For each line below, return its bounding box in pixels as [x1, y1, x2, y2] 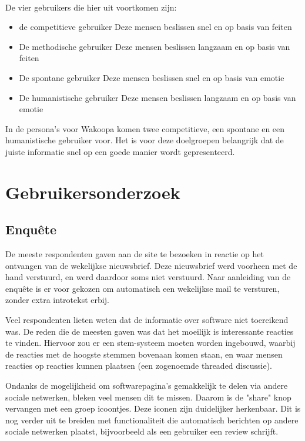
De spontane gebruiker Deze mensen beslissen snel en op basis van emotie [19, 71, 284, 83]
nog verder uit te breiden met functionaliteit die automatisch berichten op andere [5, 413, 299, 426]
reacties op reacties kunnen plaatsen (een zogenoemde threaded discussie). [5, 359, 272, 372]
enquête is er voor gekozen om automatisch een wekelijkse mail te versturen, [5, 282, 280, 294]
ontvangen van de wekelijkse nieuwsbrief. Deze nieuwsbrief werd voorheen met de [5, 259, 297, 271]
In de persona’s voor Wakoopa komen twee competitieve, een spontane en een [5, 122, 285, 134]
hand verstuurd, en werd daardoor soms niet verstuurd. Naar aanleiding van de [5, 271, 291, 283]
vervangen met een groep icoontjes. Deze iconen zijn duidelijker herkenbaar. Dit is [5, 402, 301, 415]
